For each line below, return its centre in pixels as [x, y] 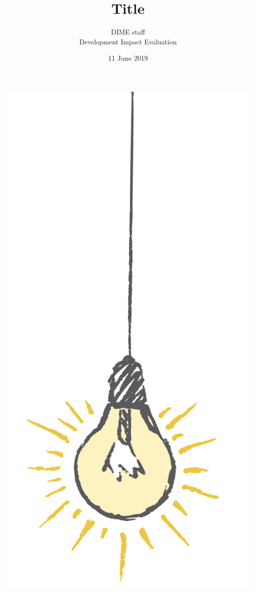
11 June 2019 [128, 58]
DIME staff [128, 32]
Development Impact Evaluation [128, 41]
